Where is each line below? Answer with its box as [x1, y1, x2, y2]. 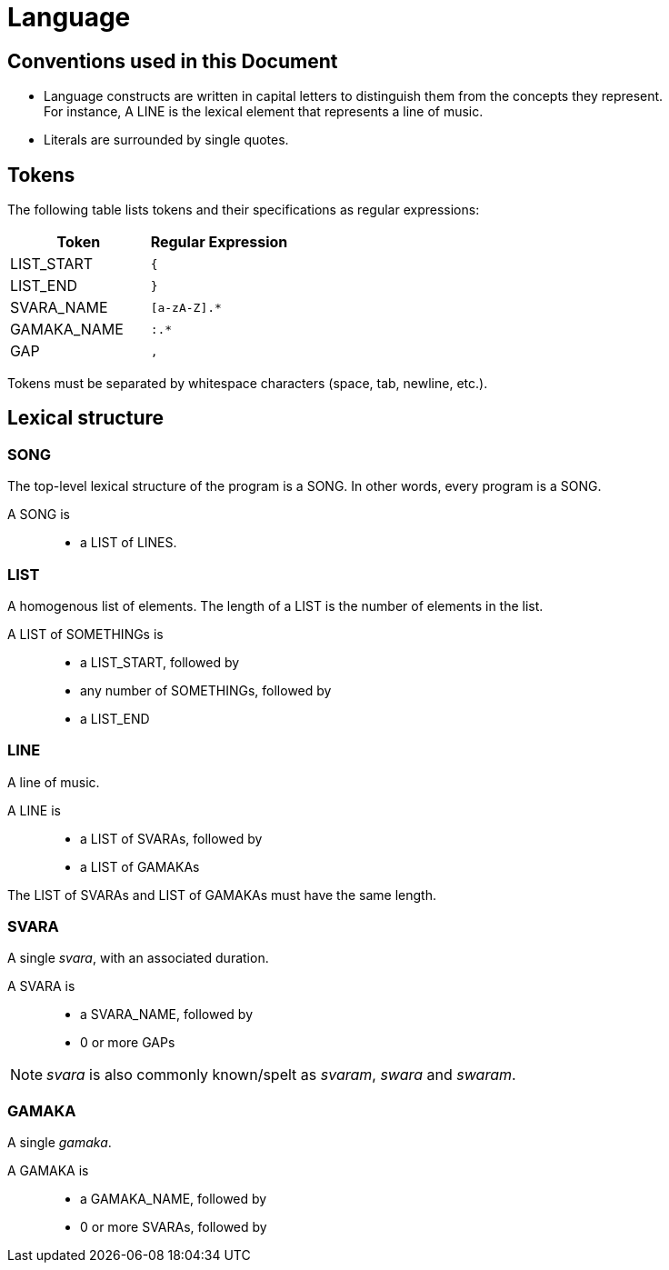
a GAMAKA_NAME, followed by [80, 1191, 267, 1207]
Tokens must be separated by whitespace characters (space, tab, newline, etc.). [7, 375, 488, 392]
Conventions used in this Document [7, 49, 338, 73]
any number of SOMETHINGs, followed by [80, 682, 332, 698]
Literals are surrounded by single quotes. [44, 132, 289, 148]
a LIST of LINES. [80, 535, 177, 551]
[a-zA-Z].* [150, 300, 222, 315]
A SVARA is [7, 978, 75, 995]
